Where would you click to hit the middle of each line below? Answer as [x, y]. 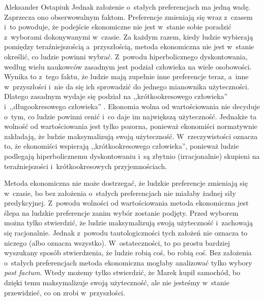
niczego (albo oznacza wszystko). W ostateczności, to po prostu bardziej [117, 242]
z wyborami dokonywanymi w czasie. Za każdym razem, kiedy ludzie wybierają [129, 36]
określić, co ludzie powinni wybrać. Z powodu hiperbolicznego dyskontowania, [126, 56]
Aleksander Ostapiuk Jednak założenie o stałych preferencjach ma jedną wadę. [127, 7]
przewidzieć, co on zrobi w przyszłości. [65, 292]
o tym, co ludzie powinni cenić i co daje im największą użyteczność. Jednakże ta [130, 116]
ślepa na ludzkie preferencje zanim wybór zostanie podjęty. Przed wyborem [121, 212]
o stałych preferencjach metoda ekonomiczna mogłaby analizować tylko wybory [128, 262]
